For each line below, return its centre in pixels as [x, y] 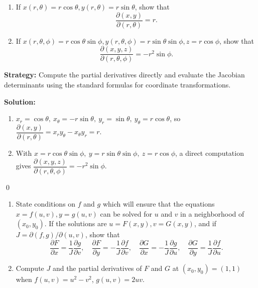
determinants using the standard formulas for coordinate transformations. [117, 84]
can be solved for [126, 213]
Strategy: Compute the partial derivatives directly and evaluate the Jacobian [124, 75]
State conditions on [46, 204]
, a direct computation [210, 153]
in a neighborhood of [212, 213]
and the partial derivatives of [97, 268]
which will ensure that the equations [159, 204]
